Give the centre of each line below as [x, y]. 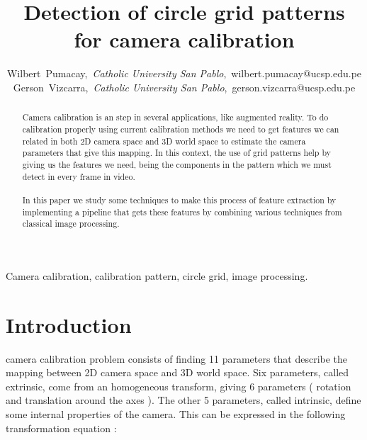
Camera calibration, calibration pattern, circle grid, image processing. [157, 275]
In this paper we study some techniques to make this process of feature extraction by [179, 199]
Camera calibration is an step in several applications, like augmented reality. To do [175, 117]
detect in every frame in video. [79, 176]
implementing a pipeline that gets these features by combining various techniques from [182, 211]
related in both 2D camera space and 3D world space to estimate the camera [164, 141]
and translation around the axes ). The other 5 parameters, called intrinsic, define [183, 400]
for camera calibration [184, 39]
